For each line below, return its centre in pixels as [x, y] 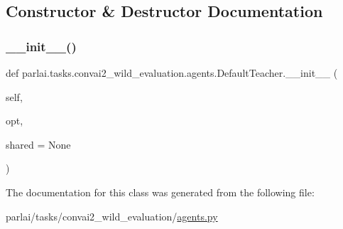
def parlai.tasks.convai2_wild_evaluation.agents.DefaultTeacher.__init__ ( [172, 73]
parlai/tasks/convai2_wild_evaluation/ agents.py [112, 216]
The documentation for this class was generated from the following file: [160, 192]
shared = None [38, 144]
